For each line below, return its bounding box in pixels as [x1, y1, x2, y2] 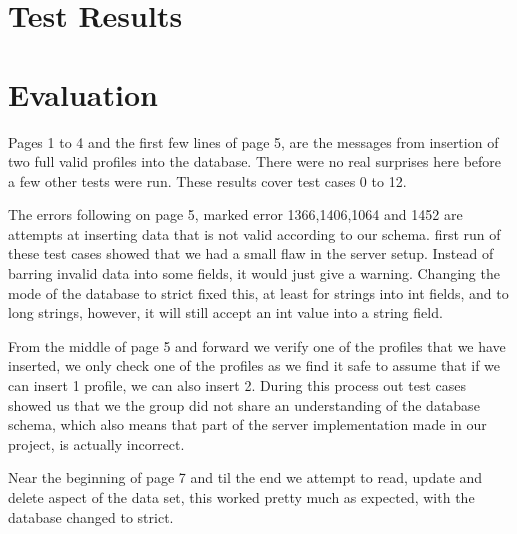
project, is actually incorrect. [8, 433, 185, 454]
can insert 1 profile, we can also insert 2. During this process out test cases [8, 375, 466, 396]
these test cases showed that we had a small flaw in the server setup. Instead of [8, 243, 494, 264]
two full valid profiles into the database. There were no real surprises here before [8, 151, 502, 172]
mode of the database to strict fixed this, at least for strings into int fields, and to [8, 282, 509, 303]
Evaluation [8, 73, 158, 114]
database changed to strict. [8, 506, 174, 527]
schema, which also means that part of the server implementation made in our [8, 414, 487, 435]
